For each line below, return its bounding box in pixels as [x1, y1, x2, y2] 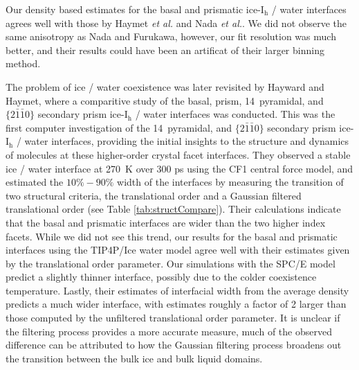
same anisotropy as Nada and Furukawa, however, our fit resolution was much [6, 29, 336, 44]
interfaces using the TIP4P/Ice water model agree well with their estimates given [6, 243, 350, 257]
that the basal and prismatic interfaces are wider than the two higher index [6, 215, 326, 229]
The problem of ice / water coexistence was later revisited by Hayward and [6, 79, 324, 94]
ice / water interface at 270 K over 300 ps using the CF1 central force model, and [6, 161, 353, 175]
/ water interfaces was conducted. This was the [135, 107, 335, 121]
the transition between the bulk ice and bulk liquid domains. [6, 351, 263, 365]
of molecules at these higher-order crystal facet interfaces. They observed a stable [6, 147, 351, 161]
